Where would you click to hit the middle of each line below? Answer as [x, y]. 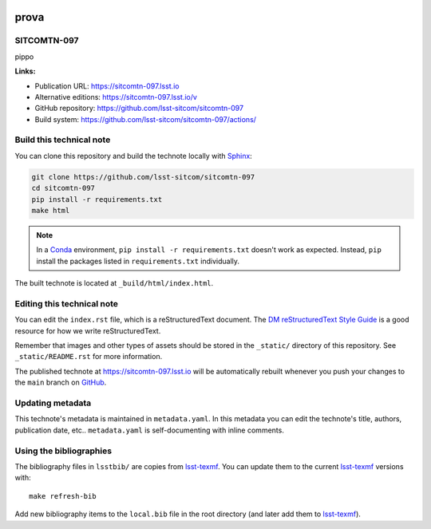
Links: [25, 71]
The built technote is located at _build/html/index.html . [114, 283]
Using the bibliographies [63, 451]
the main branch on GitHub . [61, 382]
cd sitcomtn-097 [63, 188]
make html [51, 211]
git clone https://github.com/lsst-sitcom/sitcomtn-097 [143, 177]
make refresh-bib [63, 496]
